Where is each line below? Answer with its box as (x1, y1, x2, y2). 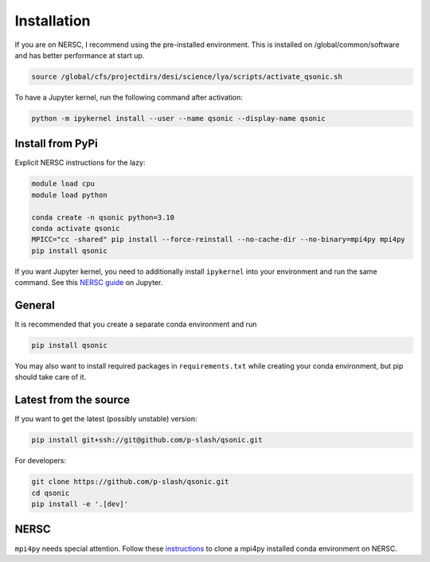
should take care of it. (14, 373, 87, 382)
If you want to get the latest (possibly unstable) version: (14, 414, 198, 423)
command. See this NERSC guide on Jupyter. (14, 278, 163, 287)
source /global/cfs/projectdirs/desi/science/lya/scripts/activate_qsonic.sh (31, 72, 342, 81)
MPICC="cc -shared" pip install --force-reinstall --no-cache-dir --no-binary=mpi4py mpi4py (31, 235, 405, 244)
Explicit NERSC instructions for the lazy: (14, 158, 146, 167)
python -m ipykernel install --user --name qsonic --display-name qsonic (31, 114, 326, 123)
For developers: (14, 456, 67, 466)
